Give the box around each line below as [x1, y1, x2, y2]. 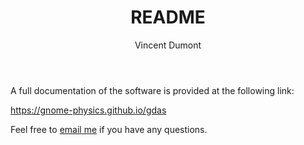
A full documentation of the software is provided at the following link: [10, 84, 295, 96]
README [130, 6, 206, 29]
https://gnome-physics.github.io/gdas [10, 104, 167, 116]
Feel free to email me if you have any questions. [10, 123, 208, 135]
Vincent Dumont [134, 39, 202, 51]
